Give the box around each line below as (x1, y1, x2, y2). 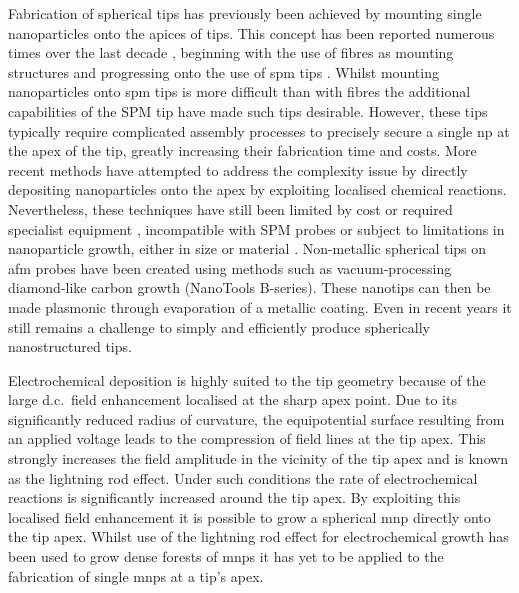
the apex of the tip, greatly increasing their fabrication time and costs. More (8, 140, 477, 161)
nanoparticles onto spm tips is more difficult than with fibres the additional (8, 81, 471, 102)
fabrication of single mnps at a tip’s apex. (8, 565, 264, 586)
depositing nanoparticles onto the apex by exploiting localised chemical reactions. (8, 179, 507, 200)
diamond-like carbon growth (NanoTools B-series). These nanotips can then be (8, 277, 491, 298)
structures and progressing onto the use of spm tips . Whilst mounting (8, 61, 439, 82)
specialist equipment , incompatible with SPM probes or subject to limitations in (8, 218, 505, 239)
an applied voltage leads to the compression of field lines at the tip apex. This (8, 428, 486, 449)
